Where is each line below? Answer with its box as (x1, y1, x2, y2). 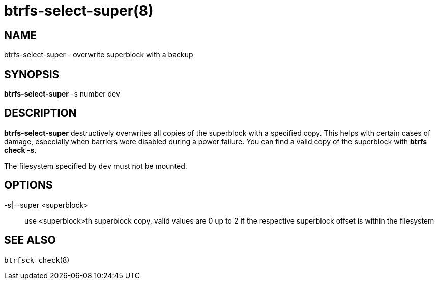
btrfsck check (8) (4, 255, 70, 264)
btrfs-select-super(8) (4, 2, 154, 19)
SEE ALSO (4, 234, 56, 247)
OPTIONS (4, 179, 53, 192)
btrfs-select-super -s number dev (4, 89, 120, 99)
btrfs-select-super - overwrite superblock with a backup (4, 50, 193, 59)
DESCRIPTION (4, 107, 77, 120)
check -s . (4, 145, 37, 154)
